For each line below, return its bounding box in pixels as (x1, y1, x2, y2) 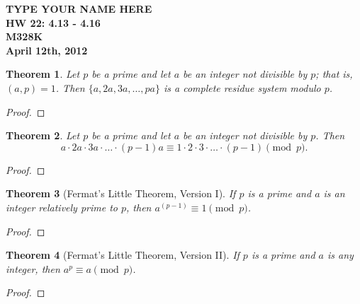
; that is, (315, 66, 353, 81)
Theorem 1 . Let (6, 66, 80, 81)
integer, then (6, 261, 60, 276)
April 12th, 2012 (6, 42, 88, 57)
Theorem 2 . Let (6, 128, 80, 143)
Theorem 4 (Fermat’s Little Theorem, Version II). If (6, 247, 240, 262)
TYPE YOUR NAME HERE (6, 1, 152, 16)
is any (327, 247, 354, 262)
